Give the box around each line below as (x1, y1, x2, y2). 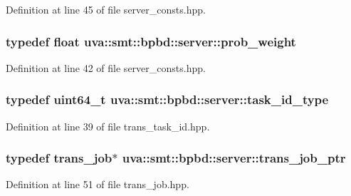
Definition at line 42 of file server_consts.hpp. (6, 60, 206, 75)
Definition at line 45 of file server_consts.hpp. (6, 2, 206, 16)
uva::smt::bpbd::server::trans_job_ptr (122, 149, 346, 167)
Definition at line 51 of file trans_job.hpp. (6, 177, 189, 192)
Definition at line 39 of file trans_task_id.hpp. (6, 118, 210, 133)
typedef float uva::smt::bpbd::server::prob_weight (6, 32, 296, 50)
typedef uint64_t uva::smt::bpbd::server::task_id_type (6, 91, 329, 108)
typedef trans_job (6, 149, 112, 167)
